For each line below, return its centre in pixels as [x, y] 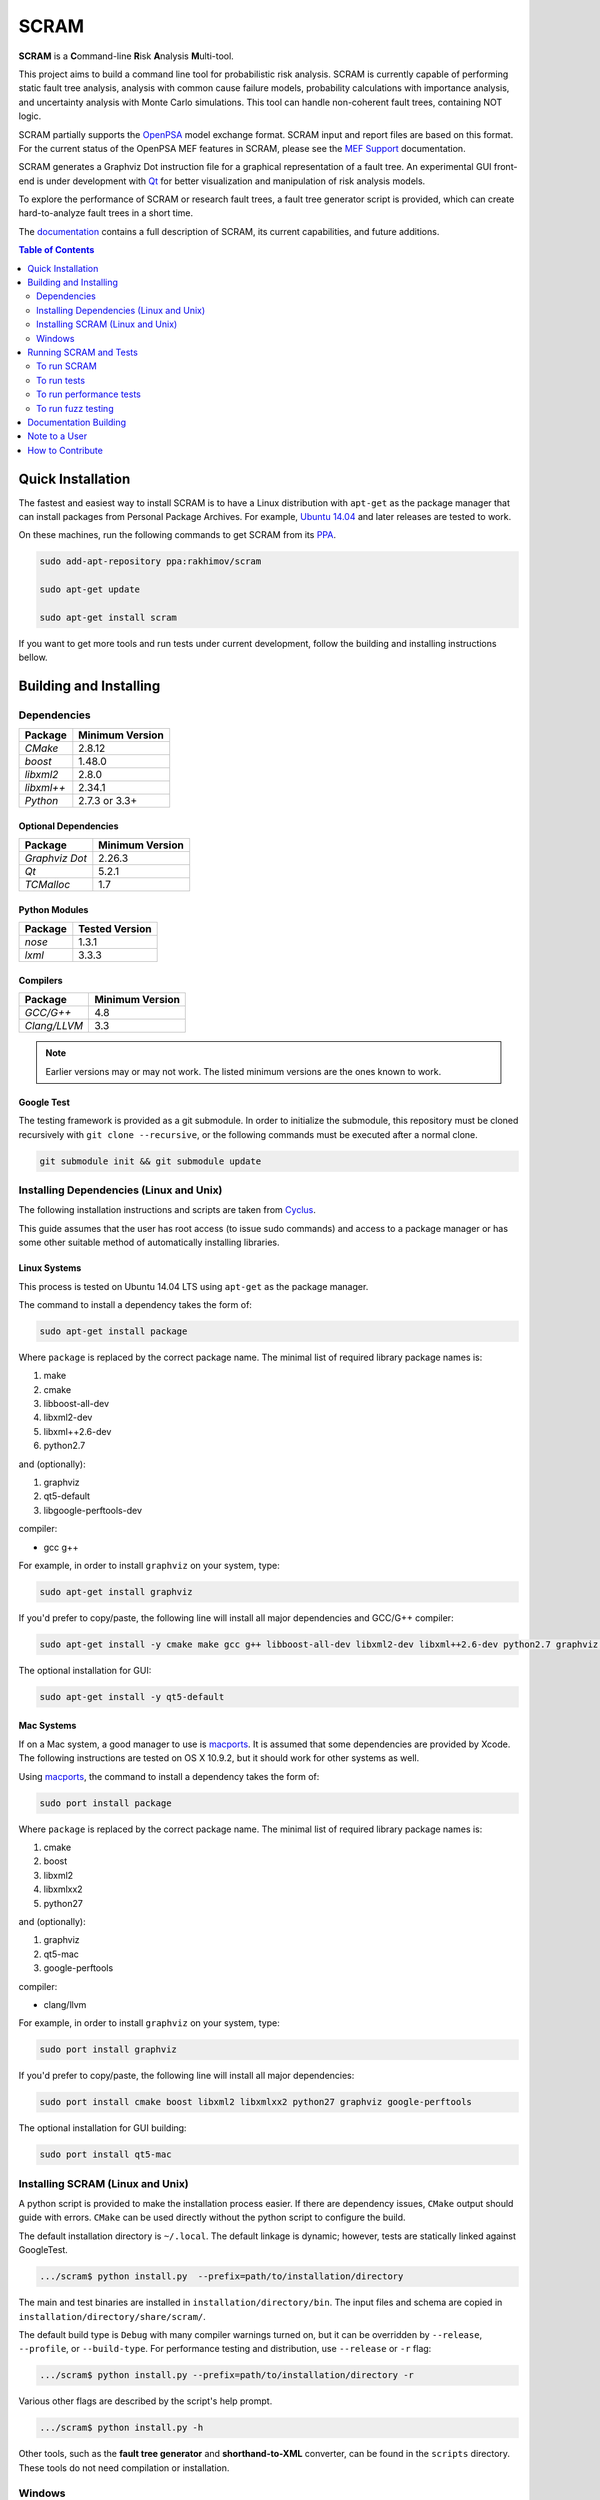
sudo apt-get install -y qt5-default [132, 1696]
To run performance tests [89, 394]
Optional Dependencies [68, 826]
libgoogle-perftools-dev [93, 1510]
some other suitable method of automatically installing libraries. [149, 1242]
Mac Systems [47, 1726]
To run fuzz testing [75, 408]
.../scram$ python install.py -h [121, 2428]
